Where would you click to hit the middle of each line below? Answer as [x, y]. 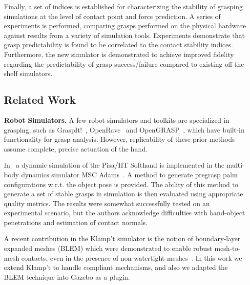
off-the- [236, 64]
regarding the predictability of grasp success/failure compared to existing [113, 64]
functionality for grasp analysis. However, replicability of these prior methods [119, 139]
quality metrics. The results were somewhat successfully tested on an [107, 203]
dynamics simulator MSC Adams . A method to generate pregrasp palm [129, 174]
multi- [235, 165]
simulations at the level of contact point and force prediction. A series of [112, 16]
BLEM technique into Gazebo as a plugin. [67, 276]
